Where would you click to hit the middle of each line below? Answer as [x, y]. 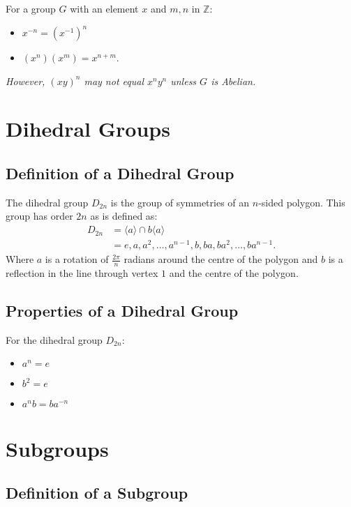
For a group [31, 8]
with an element [104, 8]
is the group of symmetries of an [180, 202]
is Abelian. [233, 81]
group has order [39, 216]
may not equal [114, 81]
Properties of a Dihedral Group [122, 310]
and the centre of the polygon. [234, 273]
